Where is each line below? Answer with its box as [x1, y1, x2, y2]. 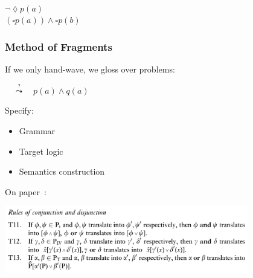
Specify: [5, 104, 34, 117]
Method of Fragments [5, 39, 112, 54]
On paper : [5, 185, 46, 198]
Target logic [19, 144, 63, 157]
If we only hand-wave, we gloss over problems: [5, 63, 175, 75]
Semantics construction [19, 165, 105, 178]
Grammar [19, 124, 56, 137]
